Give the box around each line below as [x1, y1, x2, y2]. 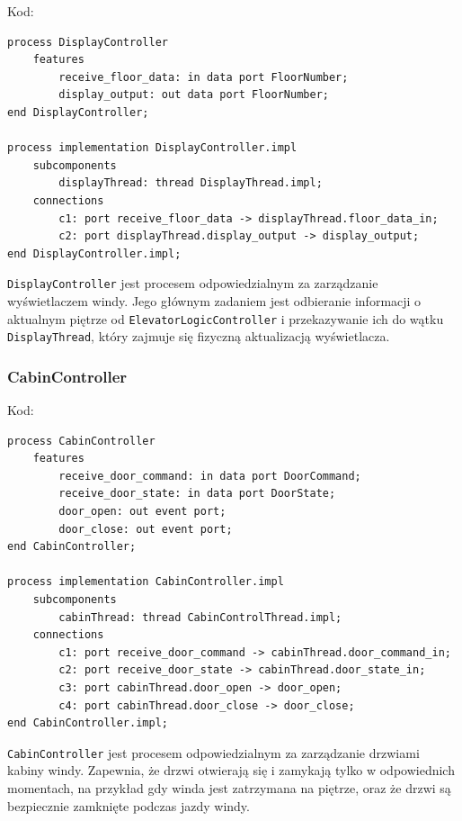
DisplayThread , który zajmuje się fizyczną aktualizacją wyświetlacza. [7, 327, 390, 346]
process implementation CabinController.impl [7, 575, 284, 589]
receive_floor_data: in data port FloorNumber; [58, 70, 349, 84]
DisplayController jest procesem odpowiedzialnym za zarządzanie [7, 274, 378, 293]
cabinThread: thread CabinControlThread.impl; [58, 610, 342, 624]
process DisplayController [7, 35, 168, 49]
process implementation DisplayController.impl [7, 141, 298, 155]
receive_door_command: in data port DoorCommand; [58, 469, 361, 483]
